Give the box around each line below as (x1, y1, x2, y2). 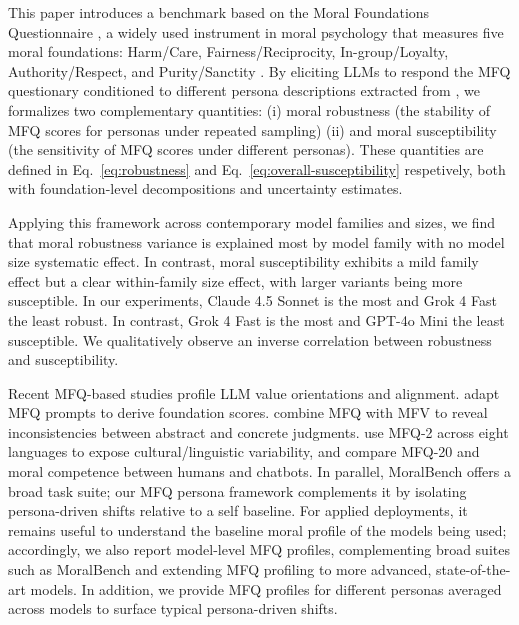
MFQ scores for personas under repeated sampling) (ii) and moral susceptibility (8, 119, 497, 140)
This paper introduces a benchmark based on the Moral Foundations (8, 2, 430, 22)
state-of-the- (436, 559, 511, 580)
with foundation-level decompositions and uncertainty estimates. (8, 178, 403, 199)
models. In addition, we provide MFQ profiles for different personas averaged (30, 578, 502, 599)
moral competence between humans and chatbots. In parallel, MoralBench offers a (8, 461, 511, 482)
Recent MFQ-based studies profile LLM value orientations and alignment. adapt (8, 382, 500, 403)
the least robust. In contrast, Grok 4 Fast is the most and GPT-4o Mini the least (8, 309, 505, 330)
